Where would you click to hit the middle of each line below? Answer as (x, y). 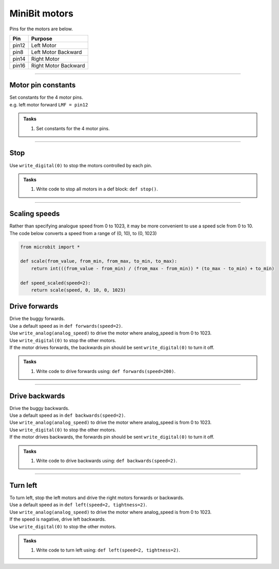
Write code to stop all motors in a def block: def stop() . (97, 189)
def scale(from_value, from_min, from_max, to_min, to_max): (99, 261)
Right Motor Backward (58, 65)
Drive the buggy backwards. (39, 408)
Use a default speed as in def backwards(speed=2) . (67, 415)
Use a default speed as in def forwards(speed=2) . (66, 326)
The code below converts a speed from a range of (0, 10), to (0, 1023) (83, 233)
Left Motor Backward (56, 52)
